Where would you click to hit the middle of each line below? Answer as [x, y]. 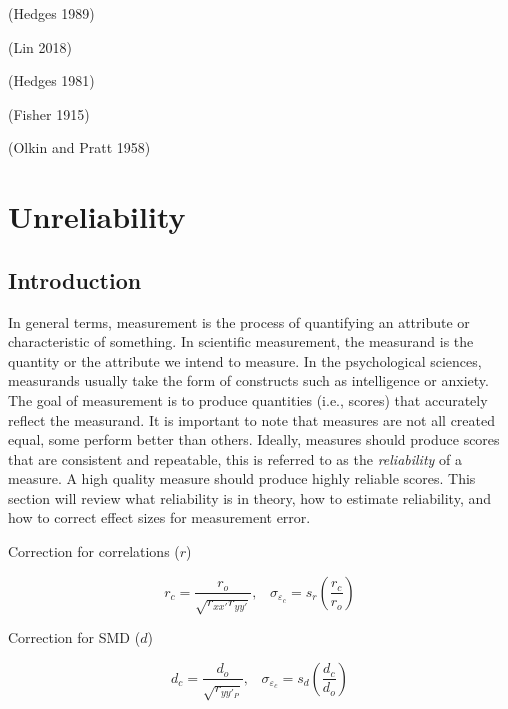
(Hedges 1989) [51, 13]
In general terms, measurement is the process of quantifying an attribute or [239, 321]
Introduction [75, 279]
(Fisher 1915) [49, 113]
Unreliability [97, 216]
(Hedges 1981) [51, 80]
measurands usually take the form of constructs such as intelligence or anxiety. [248, 380]
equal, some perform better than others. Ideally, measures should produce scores [254, 439]
